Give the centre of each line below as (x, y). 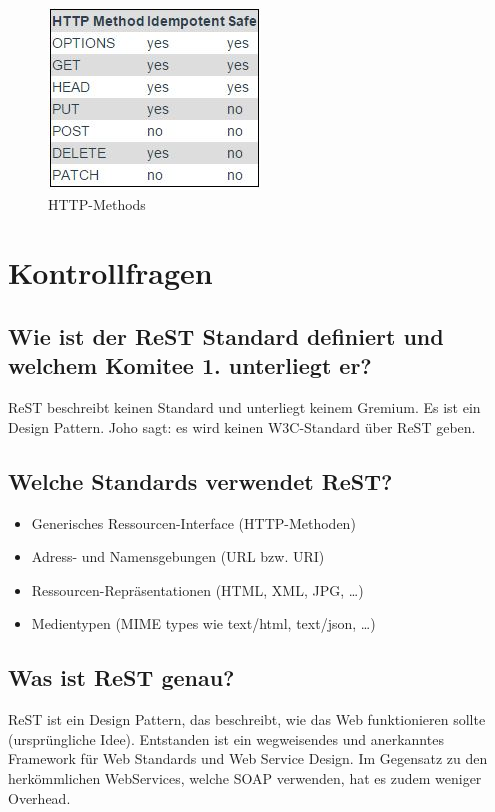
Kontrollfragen (110, 272)
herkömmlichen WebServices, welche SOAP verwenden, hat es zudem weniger (245, 777)
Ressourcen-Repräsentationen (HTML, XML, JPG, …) (197, 589)
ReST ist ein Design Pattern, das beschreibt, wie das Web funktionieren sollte (247, 719)
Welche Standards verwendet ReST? (200, 480)
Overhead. (39, 797)
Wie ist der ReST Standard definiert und (226, 335)
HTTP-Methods (97, 203)
